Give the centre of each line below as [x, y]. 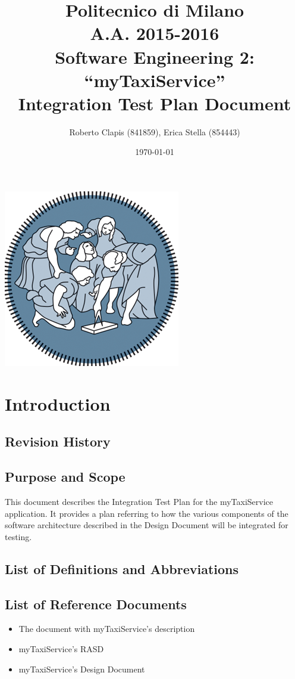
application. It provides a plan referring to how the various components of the [147, 513]
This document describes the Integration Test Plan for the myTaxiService [139, 502]
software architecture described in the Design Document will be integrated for [147, 525]
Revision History [58, 441]
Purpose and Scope [65, 477]
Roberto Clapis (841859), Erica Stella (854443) [155, 131]
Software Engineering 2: [155, 56]
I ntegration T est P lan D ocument [155, 103]
